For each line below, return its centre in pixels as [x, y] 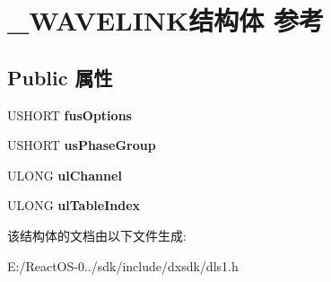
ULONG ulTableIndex [74, 205]
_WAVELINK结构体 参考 [166, 20]
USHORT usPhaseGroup [82, 145]
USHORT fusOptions [70, 115]
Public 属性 [60, 77]
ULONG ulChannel [65, 175]
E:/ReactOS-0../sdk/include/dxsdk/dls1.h [123, 265]
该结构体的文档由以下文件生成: [97, 235]
